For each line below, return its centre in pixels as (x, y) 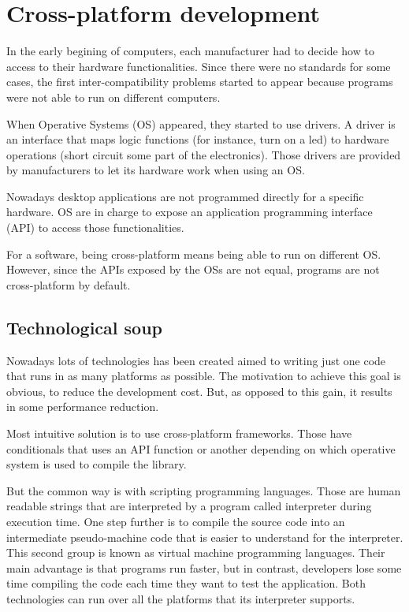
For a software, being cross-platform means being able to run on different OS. (194, 254)
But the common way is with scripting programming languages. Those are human (204, 490)
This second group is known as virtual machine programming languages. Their (196, 552)
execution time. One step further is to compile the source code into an (176, 521)
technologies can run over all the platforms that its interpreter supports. (181, 598)
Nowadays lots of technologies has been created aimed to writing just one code (196, 360)
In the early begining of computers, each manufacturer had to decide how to (190, 51)
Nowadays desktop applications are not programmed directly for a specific (185, 196)
